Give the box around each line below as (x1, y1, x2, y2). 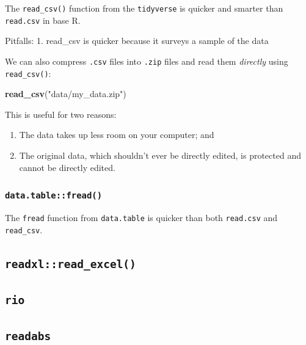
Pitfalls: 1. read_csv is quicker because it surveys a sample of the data (5, 34, 269, 47)
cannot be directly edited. (19, 161, 115, 173)
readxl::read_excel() (5, 257, 136, 271)
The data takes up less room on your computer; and (19, 128, 214, 141)
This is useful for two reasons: (5, 107, 117, 120)
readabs (5, 330, 51, 343)
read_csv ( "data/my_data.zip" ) (5, 87, 126, 100)
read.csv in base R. (5, 13, 81, 26)
